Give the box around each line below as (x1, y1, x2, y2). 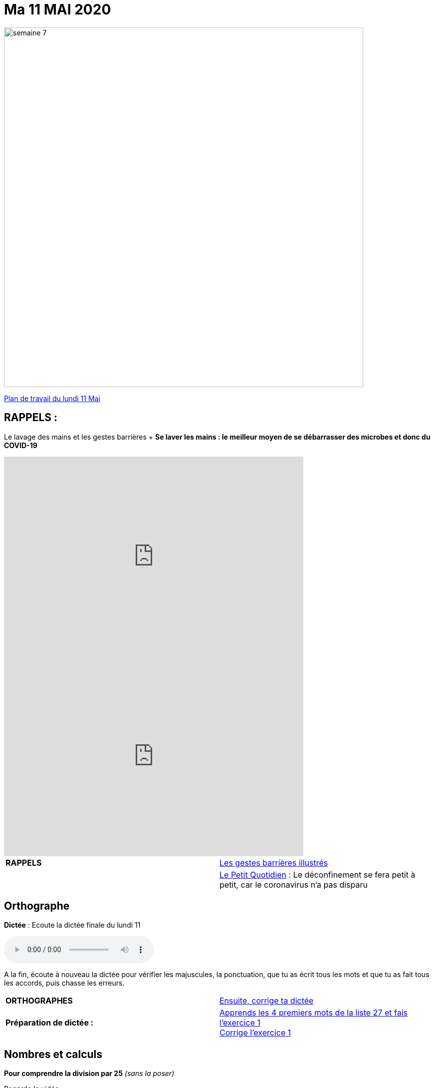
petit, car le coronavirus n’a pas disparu (219, 879, 368, 890)
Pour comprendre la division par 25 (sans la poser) (4, 1069, 175, 1078)
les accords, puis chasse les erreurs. (4, 979, 125, 988)
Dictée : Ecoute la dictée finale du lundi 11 (4, 921, 141, 930)
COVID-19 (4, 441, 37, 450)
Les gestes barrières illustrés (219, 857, 328, 868)
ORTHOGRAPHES (5, 996, 73, 1006)
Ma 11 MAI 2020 (4, 1, 111, 18)
